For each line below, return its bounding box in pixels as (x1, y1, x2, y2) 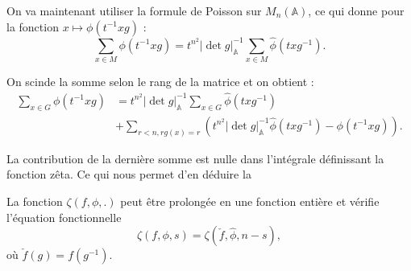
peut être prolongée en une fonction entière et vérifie (120, 193, 380, 209)
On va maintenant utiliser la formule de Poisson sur (6, 2, 262, 18)
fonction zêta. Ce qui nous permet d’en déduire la (6, 166, 251, 183)
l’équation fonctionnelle (6, 208, 122, 225)
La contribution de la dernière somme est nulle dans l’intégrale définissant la (6, 150, 384, 166)
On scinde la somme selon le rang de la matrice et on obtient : (6, 73, 314, 90)
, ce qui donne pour (308, 2, 405, 18)
